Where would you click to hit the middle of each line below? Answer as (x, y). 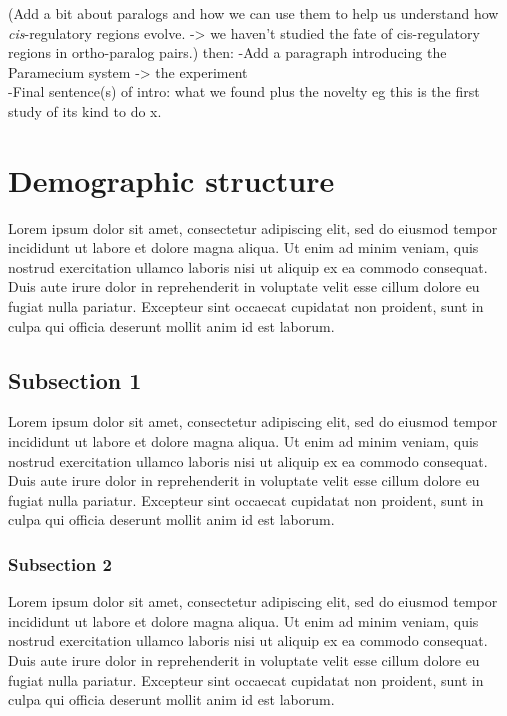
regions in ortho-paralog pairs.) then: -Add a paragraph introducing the (227, 52)
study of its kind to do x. (85, 110)
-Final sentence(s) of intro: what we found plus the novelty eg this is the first (244, 91)
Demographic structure (171, 179)
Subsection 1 (75, 379)
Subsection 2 (60, 563)
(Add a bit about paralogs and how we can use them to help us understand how (253, 13)
